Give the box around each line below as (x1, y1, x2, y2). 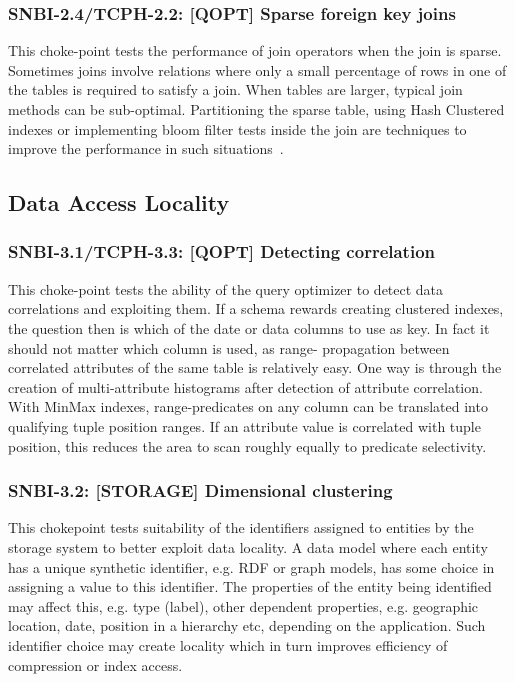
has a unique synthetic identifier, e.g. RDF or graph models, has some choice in (8, 556, 495, 577)
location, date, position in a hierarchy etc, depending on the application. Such (8, 615, 486, 636)
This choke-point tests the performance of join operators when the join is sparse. (8, 40, 502, 61)
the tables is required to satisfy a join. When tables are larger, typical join (8, 79, 463, 100)
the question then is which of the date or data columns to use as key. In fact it (8, 317, 490, 338)
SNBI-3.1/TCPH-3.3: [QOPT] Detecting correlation (8, 239, 436, 264)
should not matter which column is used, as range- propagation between (8, 337, 450, 358)
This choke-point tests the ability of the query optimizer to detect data (8, 278, 444, 299)
